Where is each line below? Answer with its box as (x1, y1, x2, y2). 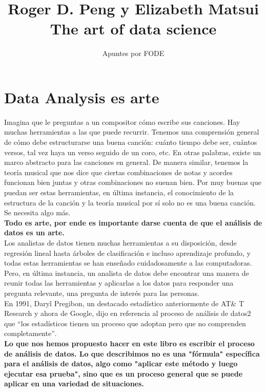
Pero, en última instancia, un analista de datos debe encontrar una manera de (4, 267, 249, 278)
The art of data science (50, 18, 217, 39)
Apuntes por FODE (102, 48, 165, 59)
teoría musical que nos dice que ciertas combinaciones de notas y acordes (4, 166, 233, 177)
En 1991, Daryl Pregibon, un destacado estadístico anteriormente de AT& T (4, 297, 244, 308)
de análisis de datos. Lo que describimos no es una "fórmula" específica (4, 348, 260, 359)
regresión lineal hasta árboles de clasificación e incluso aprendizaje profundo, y (4, 247, 251, 258)
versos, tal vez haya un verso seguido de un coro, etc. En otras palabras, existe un (4, 146, 261, 157)
